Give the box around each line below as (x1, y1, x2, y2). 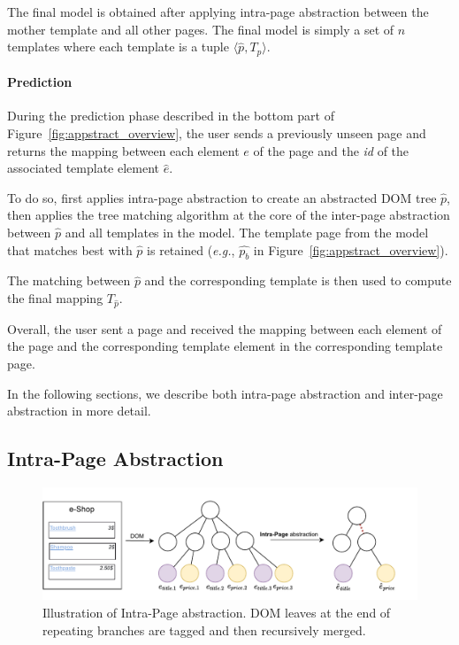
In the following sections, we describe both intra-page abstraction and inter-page (7, 384, 443, 402)
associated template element (7, 159, 160, 177)
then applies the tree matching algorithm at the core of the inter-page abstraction (7, 206, 450, 224)
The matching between (7, 271, 131, 290)
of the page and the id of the (253, 141, 409, 159)
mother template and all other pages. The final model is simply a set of (7, 19, 394, 38)
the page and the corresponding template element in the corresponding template (7, 337, 443, 355)
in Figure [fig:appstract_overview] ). (253, 240, 448, 259)
